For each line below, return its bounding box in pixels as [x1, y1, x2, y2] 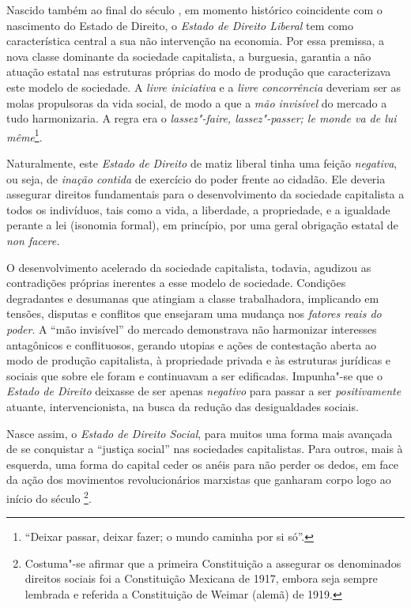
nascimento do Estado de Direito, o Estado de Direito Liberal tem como [6, 17, 353, 33]
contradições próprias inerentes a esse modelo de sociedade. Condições [6, 274, 346, 291]
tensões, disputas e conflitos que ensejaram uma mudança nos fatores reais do [6, 305, 382, 322]
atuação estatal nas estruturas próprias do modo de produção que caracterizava [6, 63, 391, 80]
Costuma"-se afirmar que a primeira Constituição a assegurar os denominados [25, 554, 402, 571]
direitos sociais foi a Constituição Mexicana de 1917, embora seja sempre [25, 570, 378, 587]
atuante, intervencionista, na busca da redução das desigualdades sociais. [6, 398, 359, 414]
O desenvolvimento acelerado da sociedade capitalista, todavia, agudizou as [6, 259, 371, 275]
